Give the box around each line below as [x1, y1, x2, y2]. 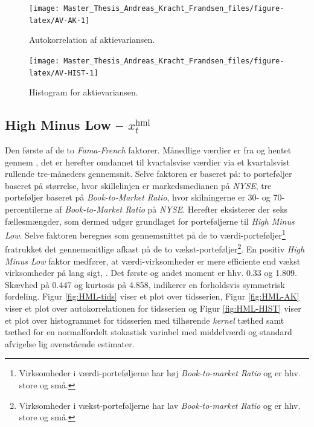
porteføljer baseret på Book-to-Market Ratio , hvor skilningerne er [5, 191, 245, 204]
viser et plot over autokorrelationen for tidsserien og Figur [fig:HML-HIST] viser [5, 302, 301, 315]
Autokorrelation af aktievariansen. [29, 33, 155, 46]
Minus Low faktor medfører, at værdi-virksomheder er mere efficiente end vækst [5, 254, 301, 267]
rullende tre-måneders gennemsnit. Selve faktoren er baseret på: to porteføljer [5, 167, 292, 180]
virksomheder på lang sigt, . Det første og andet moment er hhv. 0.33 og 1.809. [5, 266, 297, 279]
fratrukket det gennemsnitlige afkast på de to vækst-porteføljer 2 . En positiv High [5, 241, 305, 255]
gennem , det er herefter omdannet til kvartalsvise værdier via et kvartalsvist [5, 155, 290, 168]
